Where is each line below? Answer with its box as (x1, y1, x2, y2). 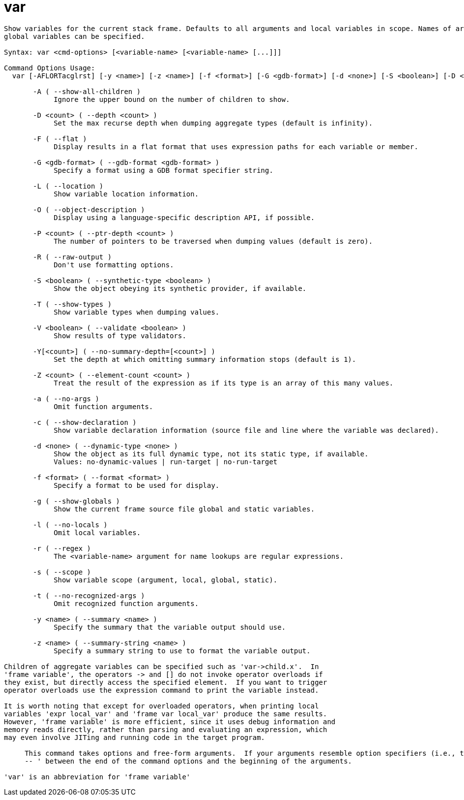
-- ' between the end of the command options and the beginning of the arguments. (25, 757, 352, 765)
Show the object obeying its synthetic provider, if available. (54, 284, 307, 292)
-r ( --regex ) (33, 544, 91, 552)
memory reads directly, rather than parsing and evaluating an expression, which (4, 725, 327, 734)
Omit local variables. (54, 528, 141, 537)
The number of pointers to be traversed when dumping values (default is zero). (54, 237, 373, 245)
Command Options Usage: (4, 64, 95, 72)
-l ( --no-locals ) (33, 520, 108, 529)
